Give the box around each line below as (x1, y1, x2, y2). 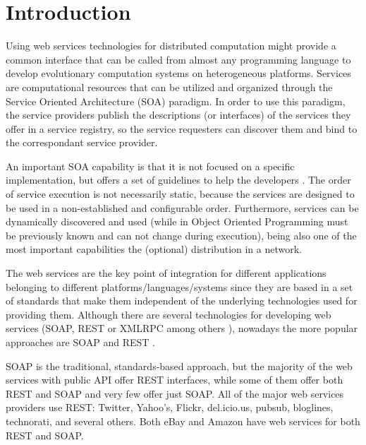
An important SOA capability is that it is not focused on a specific (6, 158, 295, 173)
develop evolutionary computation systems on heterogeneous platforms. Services (6, 66, 351, 81)
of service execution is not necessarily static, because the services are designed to (6, 186, 355, 201)
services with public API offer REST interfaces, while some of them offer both (6, 372, 343, 387)
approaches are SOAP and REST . (6, 335, 155, 349)
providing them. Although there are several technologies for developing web (6, 307, 331, 321)
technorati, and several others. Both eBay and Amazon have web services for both (6, 413, 360, 428)
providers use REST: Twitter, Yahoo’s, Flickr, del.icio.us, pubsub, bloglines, (6, 400, 334, 415)
